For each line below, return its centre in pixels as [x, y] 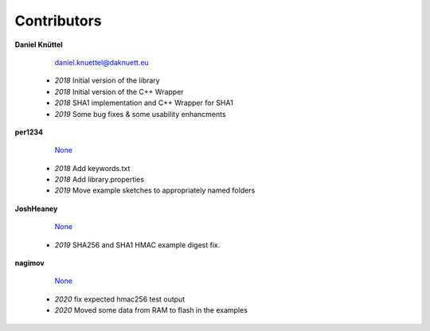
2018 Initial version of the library [107, 80]
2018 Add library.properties [100, 180]
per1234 [29, 132]
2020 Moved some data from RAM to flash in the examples [151, 310]
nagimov [29, 263]
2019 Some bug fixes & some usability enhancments [140, 114]
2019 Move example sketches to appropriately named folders [155, 190]
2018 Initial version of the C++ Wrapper [119, 92]
